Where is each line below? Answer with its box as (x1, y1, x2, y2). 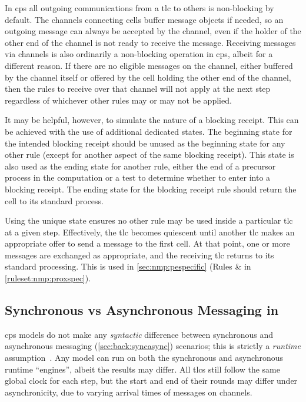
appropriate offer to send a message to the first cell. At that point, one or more (5, 237, 290, 250)
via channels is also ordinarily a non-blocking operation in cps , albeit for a (5, 48, 273, 60)
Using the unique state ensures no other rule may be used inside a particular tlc (5, 214, 293, 227)
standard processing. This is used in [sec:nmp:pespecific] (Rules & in (5, 260, 251, 273)
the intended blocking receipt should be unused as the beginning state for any (5, 137, 285, 149)
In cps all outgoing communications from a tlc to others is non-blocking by (5, 2, 274, 14)
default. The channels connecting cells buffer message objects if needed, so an (5, 13, 284, 25)
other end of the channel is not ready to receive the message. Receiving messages (5, 36, 296, 48)
